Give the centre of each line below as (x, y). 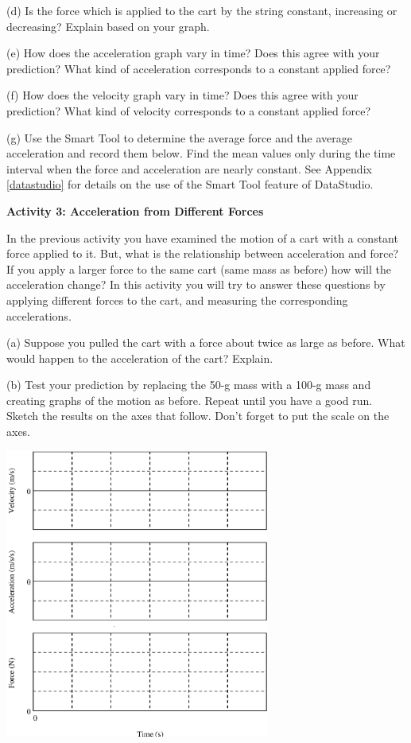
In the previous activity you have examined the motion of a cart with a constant (202, 237)
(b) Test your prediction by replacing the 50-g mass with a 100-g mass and (189, 385)
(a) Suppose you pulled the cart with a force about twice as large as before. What (206, 342)
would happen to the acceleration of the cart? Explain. (140, 358)
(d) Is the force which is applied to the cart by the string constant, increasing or (202, 10)
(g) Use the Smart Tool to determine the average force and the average (179, 137)
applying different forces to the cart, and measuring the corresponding (177, 300)
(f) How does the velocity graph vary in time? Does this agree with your (182, 95)
